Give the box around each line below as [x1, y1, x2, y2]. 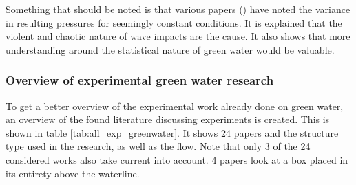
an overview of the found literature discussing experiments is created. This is [6, 112, 330, 127]
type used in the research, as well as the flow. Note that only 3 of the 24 [6, 139, 311, 153]
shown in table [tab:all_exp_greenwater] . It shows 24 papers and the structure [6, 125, 339, 140]
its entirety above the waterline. [6, 166, 140, 180]
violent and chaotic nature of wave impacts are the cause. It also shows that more [6, 29, 350, 43]
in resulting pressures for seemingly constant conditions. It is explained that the [6, 15, 342, 30]
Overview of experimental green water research [6, 72, 274, 89]
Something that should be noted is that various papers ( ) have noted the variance [6, 2, 350, 16]
